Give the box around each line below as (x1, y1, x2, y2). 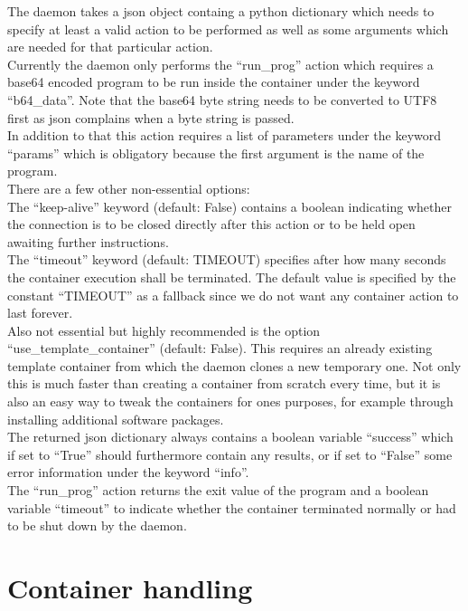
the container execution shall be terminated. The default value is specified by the (7, 267, 456, 286)
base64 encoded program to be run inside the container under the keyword (7, 72, 420, 91)
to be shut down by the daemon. (7, 516, 187, 535)
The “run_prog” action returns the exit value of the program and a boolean (7, 481, 429, 500)
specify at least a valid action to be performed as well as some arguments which (7, 19, 449, 38)
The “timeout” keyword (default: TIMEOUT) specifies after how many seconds (7, 250, 446, 269)
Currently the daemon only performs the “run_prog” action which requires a (7, 54, 434, 73)
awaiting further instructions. (7, 232, 169, 251)
